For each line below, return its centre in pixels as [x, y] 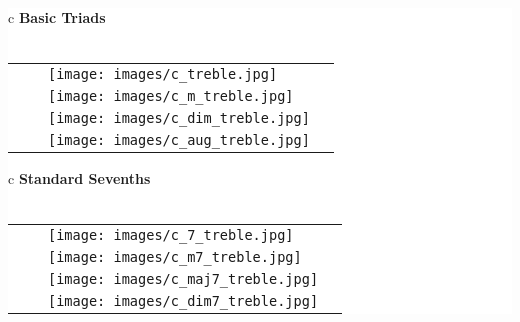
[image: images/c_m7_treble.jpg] [175, 257]
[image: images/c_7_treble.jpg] [171, 235]
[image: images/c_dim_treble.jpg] [179, 118]
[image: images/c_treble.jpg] [163, 74]
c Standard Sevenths [79, 178]
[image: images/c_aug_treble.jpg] [179, 140]
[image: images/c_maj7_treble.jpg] [183, 279]
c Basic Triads [57, 17]
